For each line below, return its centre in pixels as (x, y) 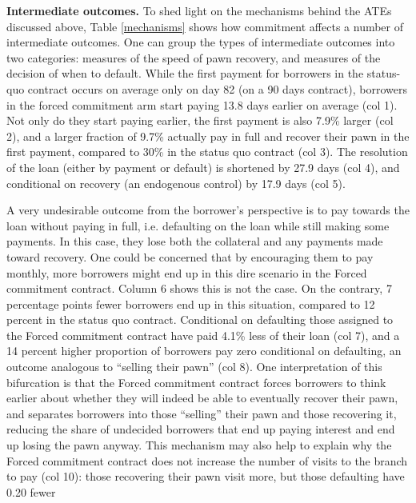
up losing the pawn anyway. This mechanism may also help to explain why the (199, 445)
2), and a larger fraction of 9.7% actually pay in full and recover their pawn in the (208, 136)
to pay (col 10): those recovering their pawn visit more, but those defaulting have (206, 476)
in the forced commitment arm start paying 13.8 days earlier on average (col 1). (202, 104)
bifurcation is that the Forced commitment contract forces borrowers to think (196, 382)
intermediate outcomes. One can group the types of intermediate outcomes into (201, 42)
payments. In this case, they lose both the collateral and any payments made (195, 241)
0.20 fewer (31, 491)
